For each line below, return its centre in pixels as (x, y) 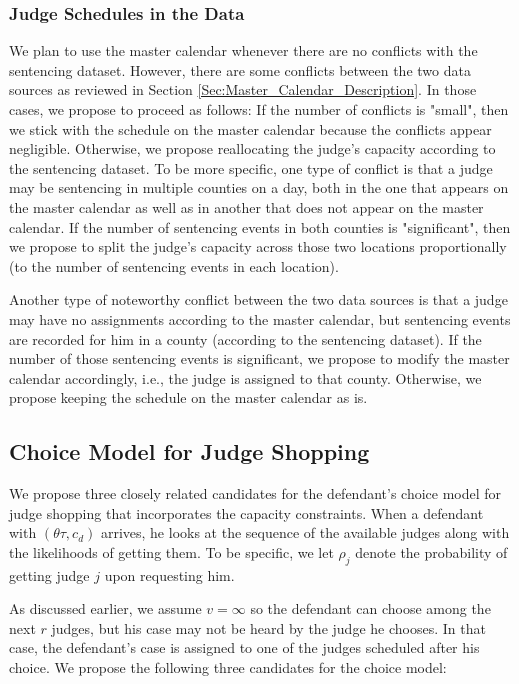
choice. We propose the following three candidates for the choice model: (228, 667)
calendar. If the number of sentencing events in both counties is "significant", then (260, 226)
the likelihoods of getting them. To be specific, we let (171, 551)
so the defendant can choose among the (370, 608)
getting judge (49, 574)
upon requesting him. (169, 574)
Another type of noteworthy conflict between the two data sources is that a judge (258, 299)
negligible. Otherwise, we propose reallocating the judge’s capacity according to (252, 148)
